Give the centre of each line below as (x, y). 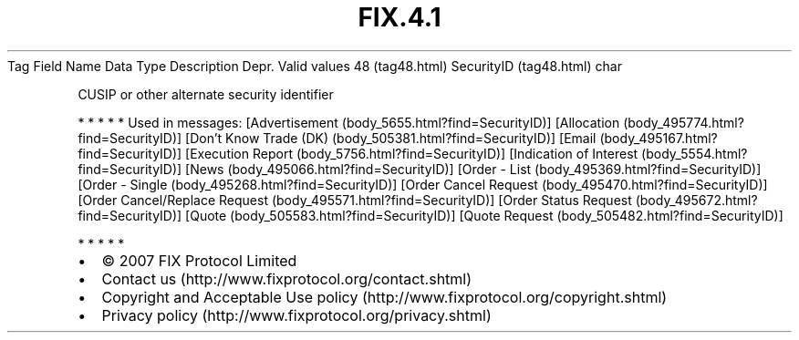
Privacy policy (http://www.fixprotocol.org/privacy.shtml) (296, 315)
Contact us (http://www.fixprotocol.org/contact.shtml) (287, 278)
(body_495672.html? (696, 200)
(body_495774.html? (684, 122)
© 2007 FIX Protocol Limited (199, 260)
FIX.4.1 (399, 17)
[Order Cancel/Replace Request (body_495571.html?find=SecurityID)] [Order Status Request (355, 200)
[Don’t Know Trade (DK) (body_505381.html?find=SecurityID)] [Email (391, 138)
